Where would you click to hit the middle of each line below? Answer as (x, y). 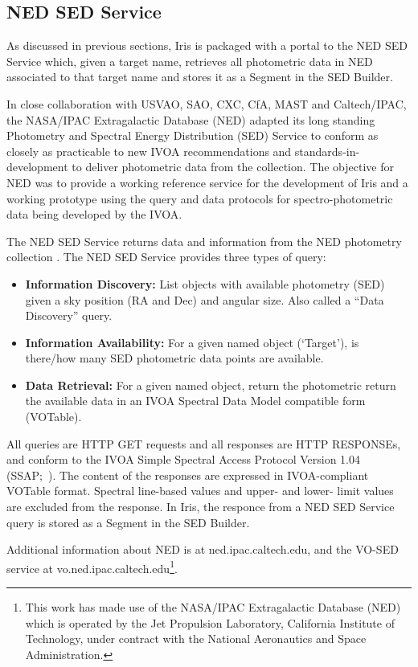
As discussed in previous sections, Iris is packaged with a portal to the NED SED (207, 45)
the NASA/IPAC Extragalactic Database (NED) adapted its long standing (191, 119)
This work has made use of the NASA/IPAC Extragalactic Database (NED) (213, 607)
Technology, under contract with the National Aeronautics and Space (196, 638)
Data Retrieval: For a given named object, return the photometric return (211, 385)
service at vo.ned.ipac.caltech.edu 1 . (92, 567)
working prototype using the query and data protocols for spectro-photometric (200, 198)
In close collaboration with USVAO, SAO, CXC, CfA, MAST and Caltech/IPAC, (207, 103)
